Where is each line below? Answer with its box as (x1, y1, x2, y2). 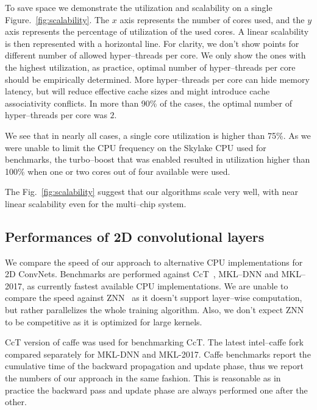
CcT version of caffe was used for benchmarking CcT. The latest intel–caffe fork (5, 336, 304, 348)
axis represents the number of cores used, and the (119, 13, 305, 26)
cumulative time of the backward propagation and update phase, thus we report (5, 359, 304, 372)
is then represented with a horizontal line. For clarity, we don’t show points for (5, 37, 299, 49)
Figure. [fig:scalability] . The (5, 13, 110, 26)
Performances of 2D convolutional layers (5, 227, 265, 246)
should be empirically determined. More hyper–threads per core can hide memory (5, 72, 310, 85)
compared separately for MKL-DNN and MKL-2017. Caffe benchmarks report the (5, 347, 311, 360)
